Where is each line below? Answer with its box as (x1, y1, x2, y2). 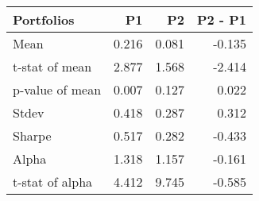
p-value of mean (13, 80, 102, 99)
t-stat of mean (13, 57, 92, 75)
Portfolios (13, 10, 75, 29)
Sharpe (13, 126, 52, 145)
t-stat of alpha (13, 172, 93, 191)
